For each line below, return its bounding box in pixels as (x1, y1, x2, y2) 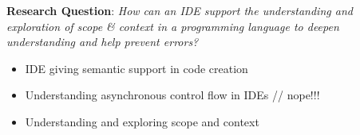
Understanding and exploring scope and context (25, 113, 259, 129)
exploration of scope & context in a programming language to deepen (6, 17, 339, 34)
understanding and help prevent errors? (6, 33, 199, 50)
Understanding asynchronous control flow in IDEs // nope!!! (25, 87, 320, 103)
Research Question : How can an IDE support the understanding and (6, 2, 353, 18)
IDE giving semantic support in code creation (25, 60, 248, 76)
